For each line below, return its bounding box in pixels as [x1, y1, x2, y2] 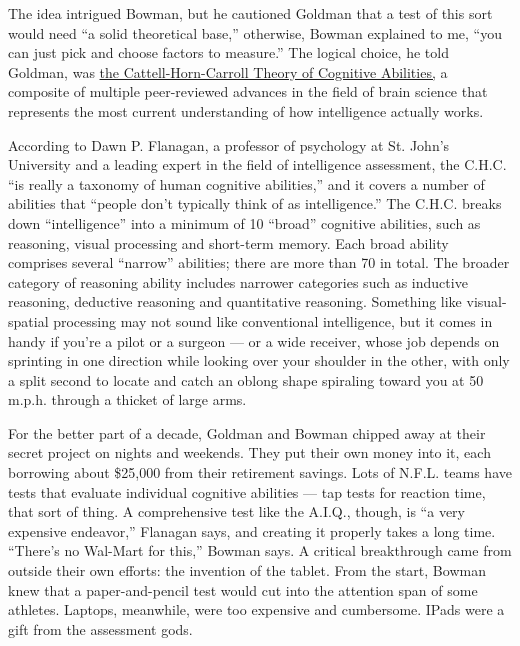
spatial [8, 310, 49, 331]
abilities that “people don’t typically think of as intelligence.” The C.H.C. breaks [8, 193, 502, 214]
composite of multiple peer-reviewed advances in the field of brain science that [8, 81, 488, 102]
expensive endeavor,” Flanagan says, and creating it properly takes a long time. [8, 520, 496, 541]
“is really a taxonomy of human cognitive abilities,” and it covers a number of [8, 173, 485, 194]
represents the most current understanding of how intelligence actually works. [8, 100, 484, 121]
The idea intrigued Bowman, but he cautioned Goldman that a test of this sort [8, 3, 493, 23]
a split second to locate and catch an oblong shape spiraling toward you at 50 [8, 369, 484, 390]
